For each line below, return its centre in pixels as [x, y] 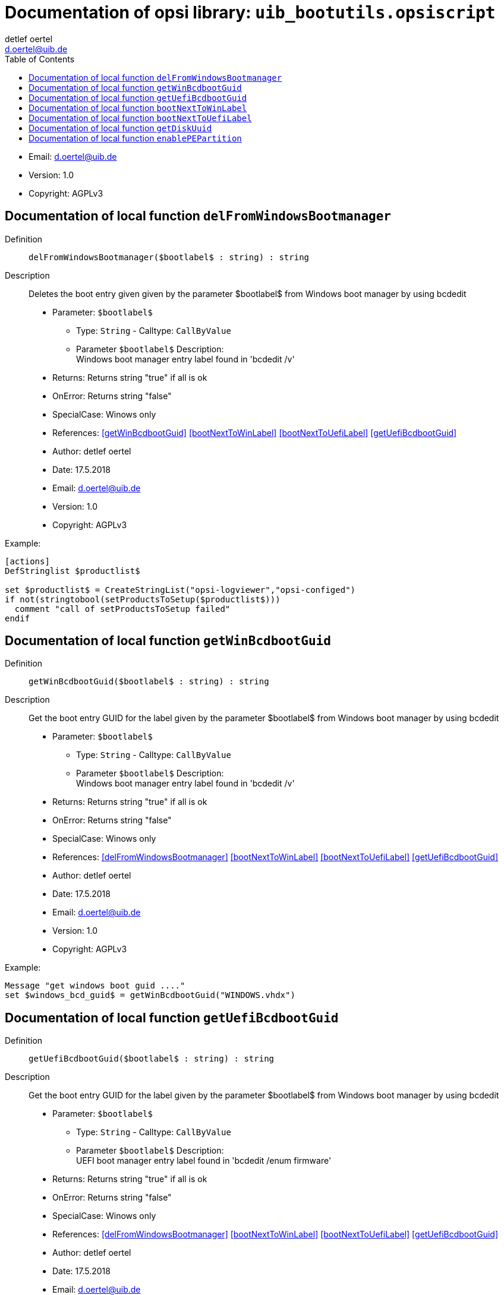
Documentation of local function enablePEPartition [135, 138]
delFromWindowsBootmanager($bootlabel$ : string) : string [169, 257]
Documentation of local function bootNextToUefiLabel [140, 118]
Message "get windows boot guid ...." [95, 986]
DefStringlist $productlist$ [73, 571]
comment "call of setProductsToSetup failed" [122, 609]
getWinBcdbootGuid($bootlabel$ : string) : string [149, 682]
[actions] [27, 561]
